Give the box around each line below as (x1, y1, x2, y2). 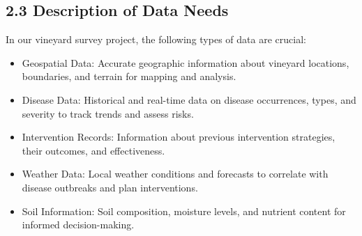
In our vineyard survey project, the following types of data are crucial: (6, 32, 306, 47)
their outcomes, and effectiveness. (22, 143, 165, 157)
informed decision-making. (22, 217, 135, 232)
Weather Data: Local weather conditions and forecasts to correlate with (22, 166, 329, 181)
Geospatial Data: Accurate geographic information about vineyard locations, (22, 55, 349, 70)
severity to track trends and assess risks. (22, 106, 194, 120)
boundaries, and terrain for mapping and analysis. (22, 69, 236, 84)
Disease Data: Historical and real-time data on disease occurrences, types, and (22, 92, 356, 107)
